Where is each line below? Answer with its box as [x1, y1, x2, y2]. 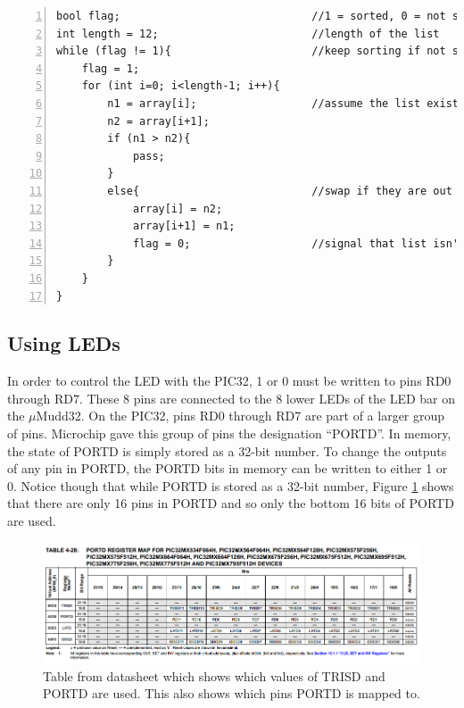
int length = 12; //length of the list [56, 27, 440, 40]
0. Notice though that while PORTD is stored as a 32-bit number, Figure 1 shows [7, 476, 454, 495]
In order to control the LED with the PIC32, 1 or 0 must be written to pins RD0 [7, 371, 452, 390]
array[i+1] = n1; [132, 220, 236, 233]
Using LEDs [7, 329, 120, 357]
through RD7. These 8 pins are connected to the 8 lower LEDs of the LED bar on [7, 388, 456, 407]
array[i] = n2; [132, 202, 223, 215]
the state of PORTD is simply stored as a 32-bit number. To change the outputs [7, 441, 447, 460]
